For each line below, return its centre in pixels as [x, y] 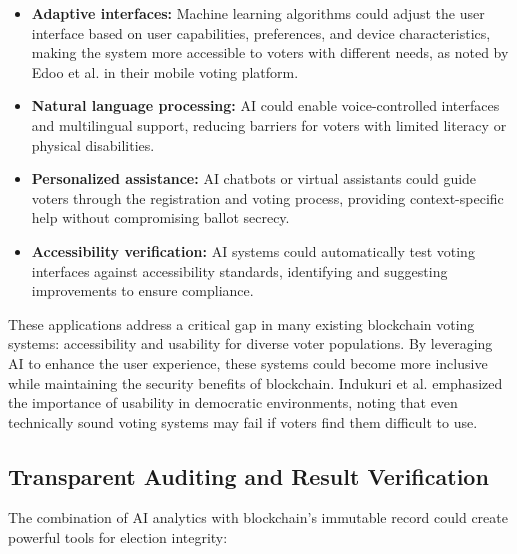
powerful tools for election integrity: [118, 537]
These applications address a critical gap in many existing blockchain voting [241, 323]
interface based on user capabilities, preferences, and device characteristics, [261, 32]
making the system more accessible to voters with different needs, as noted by [270, 52]
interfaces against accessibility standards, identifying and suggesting [239, 270]
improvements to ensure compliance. [142, 290]
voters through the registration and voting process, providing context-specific [267, 197]
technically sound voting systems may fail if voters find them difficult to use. [243, 421]
